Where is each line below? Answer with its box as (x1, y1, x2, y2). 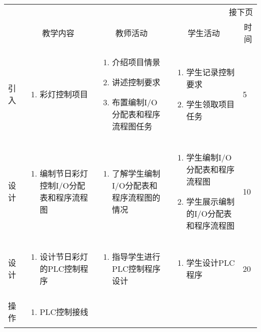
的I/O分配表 (186, 208, 232, 219)
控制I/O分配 (40, 180, 85, 191)
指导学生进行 (112, 251, 161, 262)
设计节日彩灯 (40, 251, 88, 262)
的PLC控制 (40, 263, 80, 274)
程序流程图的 (112, 192, 161, 203)
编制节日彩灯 (40, 168, 88, 179)
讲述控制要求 (112, 76, 161, 88)
